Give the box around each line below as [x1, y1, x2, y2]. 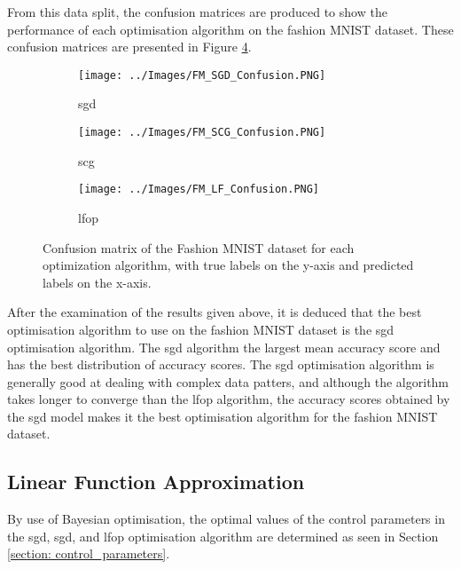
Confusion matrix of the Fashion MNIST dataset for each [43, 238, 355, 257]
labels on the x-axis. [43, 273, 152, 291]
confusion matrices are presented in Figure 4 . [7, 37, 252, 56]
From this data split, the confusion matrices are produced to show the [7, 3, 387, 20]
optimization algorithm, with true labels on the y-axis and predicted [43, 256, 414, 274]
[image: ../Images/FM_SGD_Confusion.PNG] [78, 68, 326, 82]
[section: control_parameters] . [7, 544, 170, 563]
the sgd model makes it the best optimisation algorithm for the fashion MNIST [7, 407, 438, 425]
